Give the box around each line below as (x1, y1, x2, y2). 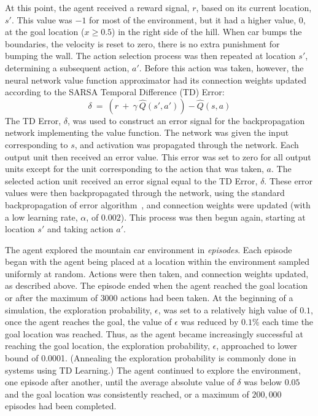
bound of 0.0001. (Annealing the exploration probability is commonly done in (5, 351, 297, 364)
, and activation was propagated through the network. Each (74, 138, 299, 151)
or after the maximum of (5, 291, 98, 304)
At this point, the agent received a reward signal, (5, 1, 190, 14)
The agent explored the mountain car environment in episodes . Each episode (5, 243, 292, 256)
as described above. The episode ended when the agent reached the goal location (5, 279, 308, 292)
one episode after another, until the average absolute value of (5, 375, 235, 388)
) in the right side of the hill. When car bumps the (112, 25, 302, 38)
